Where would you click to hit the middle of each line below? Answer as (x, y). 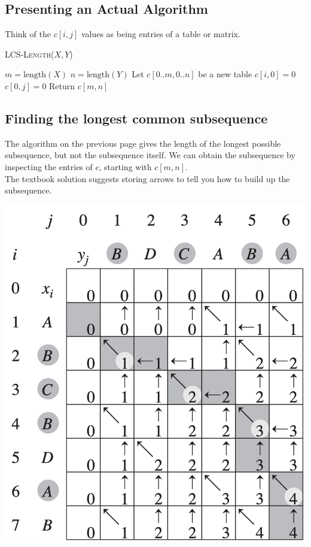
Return (62, 85)
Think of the (28, 34)
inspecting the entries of (49, 166)
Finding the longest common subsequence (136, 118)
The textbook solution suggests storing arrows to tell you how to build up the (147, 178)
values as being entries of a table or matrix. (161, 34)
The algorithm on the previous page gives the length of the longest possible (143, 143)
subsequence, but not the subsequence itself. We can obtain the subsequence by (150, 155)
